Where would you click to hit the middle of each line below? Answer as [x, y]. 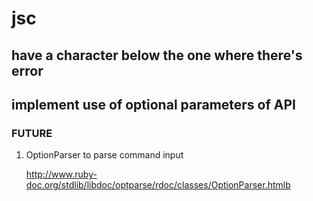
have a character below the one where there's [157, 55]
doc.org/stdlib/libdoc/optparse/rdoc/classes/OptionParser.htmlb [158, 185]
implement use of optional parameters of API [153, 104]
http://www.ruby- [61, 174]
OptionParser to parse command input [104, 155]
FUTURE [32, 133]
